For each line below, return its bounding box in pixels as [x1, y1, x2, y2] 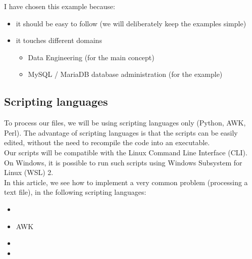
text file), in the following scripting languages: [4, 187, 146, 197]
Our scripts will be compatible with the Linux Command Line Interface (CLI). [4, 147, 247, 157]
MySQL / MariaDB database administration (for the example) [28, 69, 223, 79]
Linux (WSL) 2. [4, 167, 54, 178]
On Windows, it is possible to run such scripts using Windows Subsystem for [4, 157, 242, 167]
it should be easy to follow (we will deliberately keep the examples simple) [16, 18, 246, 28]
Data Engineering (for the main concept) [28, 52, 155, 62]
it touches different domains [16, 35, 102, 46]
